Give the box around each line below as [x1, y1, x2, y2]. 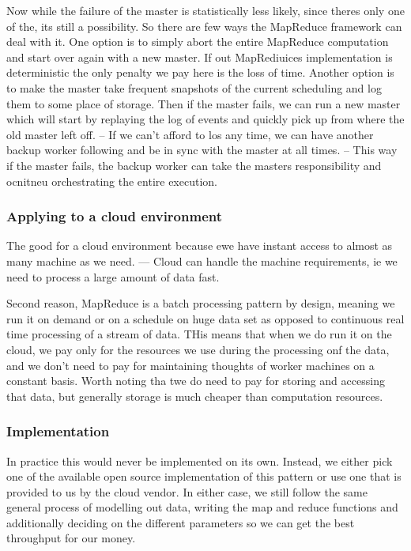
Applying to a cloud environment [6, 206, 223, 226]
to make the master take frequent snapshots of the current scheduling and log [6, 79, 382, 96]
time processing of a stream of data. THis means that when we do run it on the [6, 326, 392, 342]
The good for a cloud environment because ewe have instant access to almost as [6, 237, 393, 254]
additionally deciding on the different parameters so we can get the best [6, 514, 355, 530]
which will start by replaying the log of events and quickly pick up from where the [6, 111, 405, 127]
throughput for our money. [6, 530, 136, 546]
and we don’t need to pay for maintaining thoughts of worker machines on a [6, 357, 375, 373]
